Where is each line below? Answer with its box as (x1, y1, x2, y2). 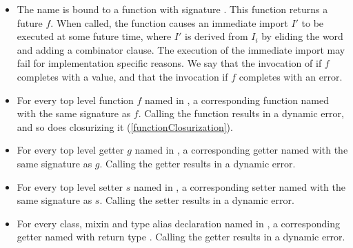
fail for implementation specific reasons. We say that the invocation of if (17, 56, 322, 70)
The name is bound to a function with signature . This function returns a (17, 2, 328, 16)
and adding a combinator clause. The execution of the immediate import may (17, 42, 345, 56)
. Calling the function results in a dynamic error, (138, 106, 344, 121)
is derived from (185, 29, 248, 43)
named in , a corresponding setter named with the (133, 179, 346, 194)
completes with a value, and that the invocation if (17, 69, 228, 83)
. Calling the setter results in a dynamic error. (99, 193, 294, 207)
